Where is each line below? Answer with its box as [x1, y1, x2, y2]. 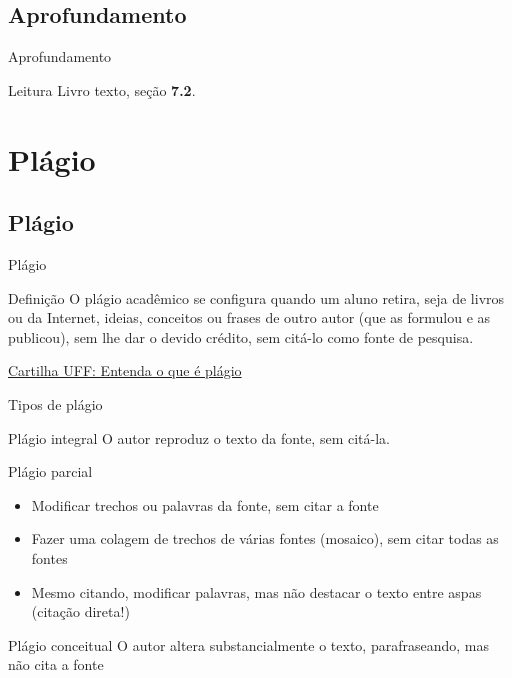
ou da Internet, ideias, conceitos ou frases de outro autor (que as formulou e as [8, 307, 491, 328]
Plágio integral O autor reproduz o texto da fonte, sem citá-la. [8, 427, 390, 448]
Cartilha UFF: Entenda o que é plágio [8, 360, 242, 381]
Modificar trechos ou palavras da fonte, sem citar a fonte [31, 494, 379, 515]
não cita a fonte [8, 654, 104, 675]
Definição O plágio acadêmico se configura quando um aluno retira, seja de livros [8, 287, 505, 308]
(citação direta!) [31, 601, 130, 622]
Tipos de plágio [8, 393, 103, 414]
